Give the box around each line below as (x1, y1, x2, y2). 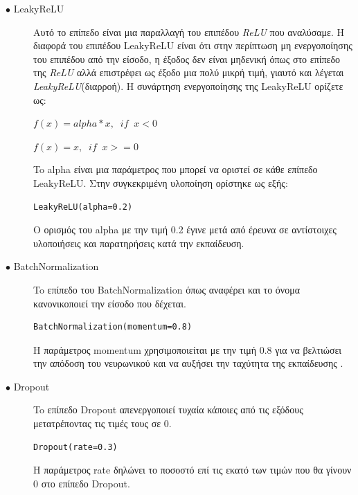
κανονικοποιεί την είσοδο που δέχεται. (33, 296, 186, 310)
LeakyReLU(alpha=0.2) (33, 201, 133, 212)
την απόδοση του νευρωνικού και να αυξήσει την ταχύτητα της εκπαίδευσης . (33, 356, 343, 370)
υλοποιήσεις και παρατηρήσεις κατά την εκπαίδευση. (33, 235, 244, 250)
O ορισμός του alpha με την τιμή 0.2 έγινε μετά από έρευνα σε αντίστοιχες (33, 222, 337, 237)
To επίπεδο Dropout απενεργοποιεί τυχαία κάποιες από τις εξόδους (33, 402, 303, 417)
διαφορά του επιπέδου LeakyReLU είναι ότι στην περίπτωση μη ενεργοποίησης (33, 38, 352, 53)
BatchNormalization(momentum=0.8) (33, 322, 193, 332)
